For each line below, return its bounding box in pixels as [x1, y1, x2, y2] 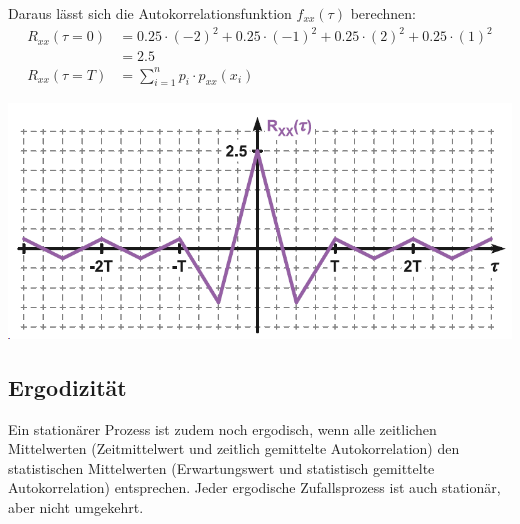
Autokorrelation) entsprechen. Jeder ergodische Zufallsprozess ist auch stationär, [8, 477, 501, 498]
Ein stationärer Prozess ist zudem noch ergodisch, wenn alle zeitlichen [8, 418, 437, 439]
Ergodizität [8, 371, 127, 402]
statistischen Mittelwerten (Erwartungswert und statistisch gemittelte [8, 457, 435, 478]
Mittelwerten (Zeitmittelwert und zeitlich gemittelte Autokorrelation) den [8, 438, 460, 459]
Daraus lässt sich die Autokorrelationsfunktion [8, 3, 292, 23]
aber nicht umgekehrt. [8, 497, 144, 518]
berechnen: [350, 3, 417, 23]
